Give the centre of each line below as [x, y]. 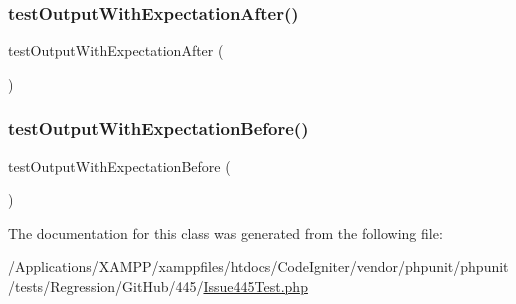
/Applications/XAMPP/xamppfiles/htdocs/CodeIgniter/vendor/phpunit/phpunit [258, 266]
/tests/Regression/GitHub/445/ [106, 286]
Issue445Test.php [255, 286]
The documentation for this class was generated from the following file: [225, 232]
